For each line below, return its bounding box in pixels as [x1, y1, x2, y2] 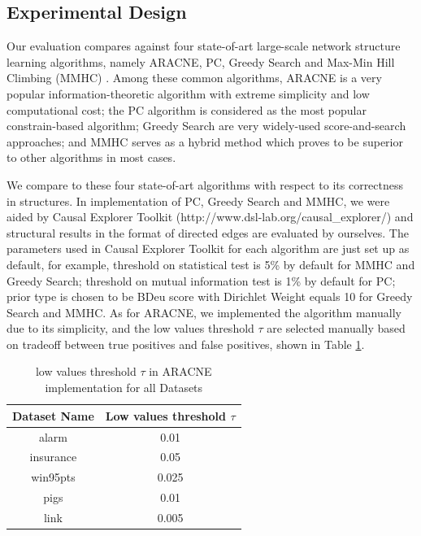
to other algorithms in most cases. [7, 149, 176, 166]
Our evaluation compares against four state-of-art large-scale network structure [7, 37, 401, 54]
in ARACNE [149, 363, 212, 380]
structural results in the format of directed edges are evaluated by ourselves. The [7, 224, 409, 241]
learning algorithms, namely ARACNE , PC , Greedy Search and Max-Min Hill [7, 53, 395, 70]
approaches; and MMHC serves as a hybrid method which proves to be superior [7, 133, 403, 150]
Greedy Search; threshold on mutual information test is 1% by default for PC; [7, 272, 396, 289]
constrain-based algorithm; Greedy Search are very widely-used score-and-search [7, 117, 406, 134]
